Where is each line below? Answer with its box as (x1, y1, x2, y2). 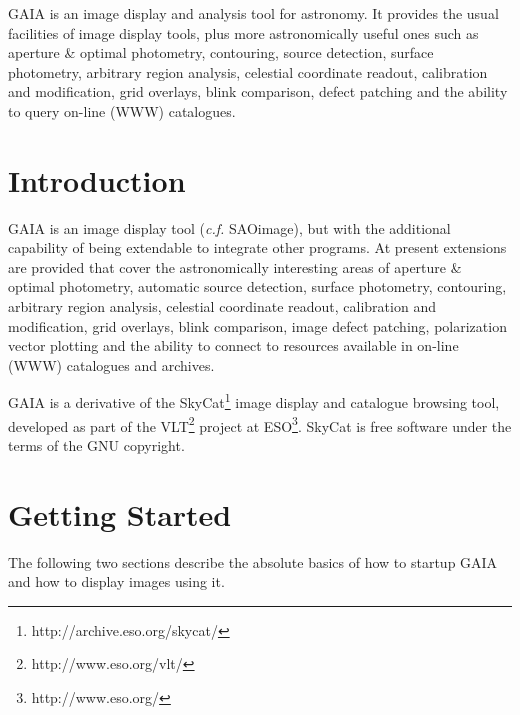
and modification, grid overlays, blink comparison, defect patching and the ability (8, 81, 508, 102)
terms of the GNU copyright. (8, 434, 185, 455)
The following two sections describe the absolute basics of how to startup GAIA (8, 551, 498, 572)
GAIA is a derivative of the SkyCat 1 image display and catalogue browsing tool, (8, 389, 500, 413)
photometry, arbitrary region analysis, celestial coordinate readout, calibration (8, 61, 488, 82)
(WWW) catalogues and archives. (8, 354, 215, 375)
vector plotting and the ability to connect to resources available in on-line (8, 335, 459, 356)
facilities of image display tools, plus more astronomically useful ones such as (8, 22, 479, 43)
